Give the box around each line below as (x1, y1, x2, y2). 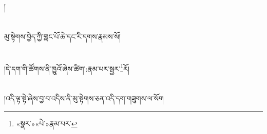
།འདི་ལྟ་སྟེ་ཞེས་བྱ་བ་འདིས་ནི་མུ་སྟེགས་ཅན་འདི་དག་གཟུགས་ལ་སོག (4, 93, 164, 103)
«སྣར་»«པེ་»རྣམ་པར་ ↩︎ (16, 118, 78, 128)
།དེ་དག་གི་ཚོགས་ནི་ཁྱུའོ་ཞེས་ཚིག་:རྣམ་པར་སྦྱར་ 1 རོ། (4, 61, 129, 74)
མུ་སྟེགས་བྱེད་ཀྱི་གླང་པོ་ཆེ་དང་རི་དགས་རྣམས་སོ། (4, 31, 121, 41)
